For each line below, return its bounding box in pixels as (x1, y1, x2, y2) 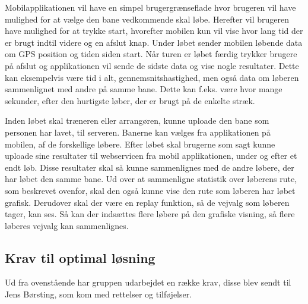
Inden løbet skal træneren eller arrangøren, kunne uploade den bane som (5, 114, 269, 127)
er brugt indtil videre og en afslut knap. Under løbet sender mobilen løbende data (5, 36, 303, 48)
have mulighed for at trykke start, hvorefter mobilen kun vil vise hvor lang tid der (5, 24, 303, 37)
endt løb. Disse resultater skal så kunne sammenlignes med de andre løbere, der (5, 161, 294, 173)
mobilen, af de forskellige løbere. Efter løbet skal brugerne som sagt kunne (5, 137, 275, 150)
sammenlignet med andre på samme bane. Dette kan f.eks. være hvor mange (5, 83, 282, 95)
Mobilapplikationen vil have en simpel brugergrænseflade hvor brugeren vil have (5, 1, 296, 13)
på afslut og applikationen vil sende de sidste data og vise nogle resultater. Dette (5, 59, 299, 71)
